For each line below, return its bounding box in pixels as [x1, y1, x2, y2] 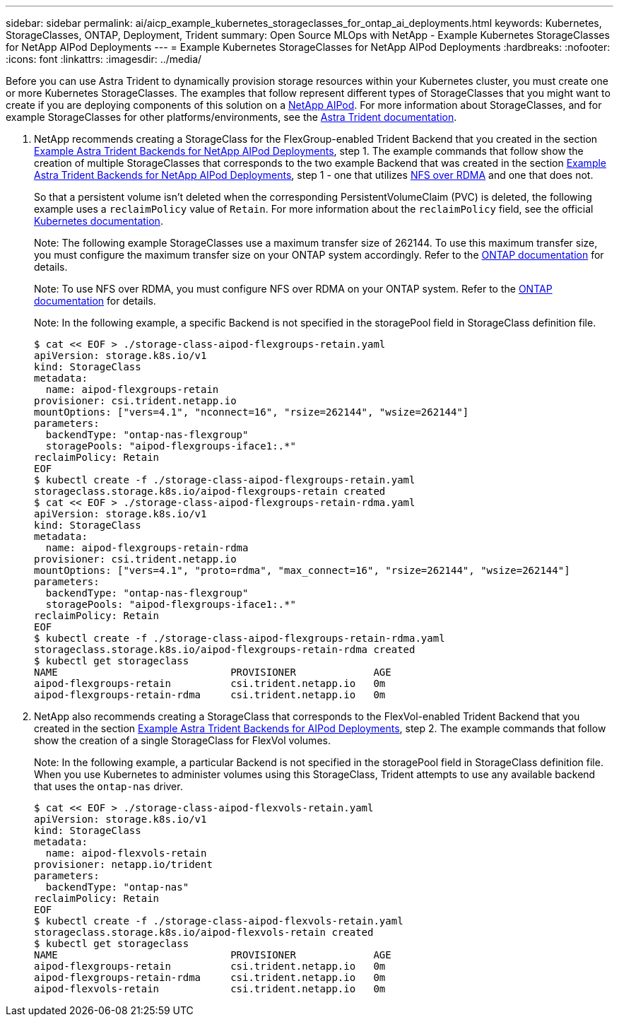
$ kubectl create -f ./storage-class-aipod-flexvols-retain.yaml [34, 915, 403, 927]
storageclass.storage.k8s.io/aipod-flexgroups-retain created [34, 486, 386, 497]
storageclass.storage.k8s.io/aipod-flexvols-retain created [34, 927, 374, 938]
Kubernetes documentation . [34, 215, 163, 227]
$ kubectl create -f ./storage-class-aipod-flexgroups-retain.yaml [34, 474, 415, 486]
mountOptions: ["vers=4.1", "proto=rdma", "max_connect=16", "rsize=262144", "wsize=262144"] [34, 565, 570, 576]
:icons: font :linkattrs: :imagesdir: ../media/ [6, 53, 202, 65]
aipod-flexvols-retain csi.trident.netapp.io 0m [34, 983, 386, 994]
